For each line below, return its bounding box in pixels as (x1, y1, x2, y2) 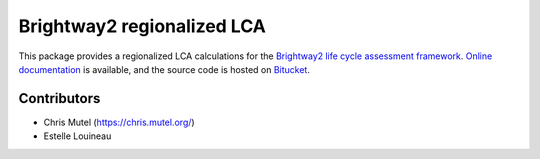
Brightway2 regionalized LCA (18, 15, 267, 37)
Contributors (18, 90, 101, 107)
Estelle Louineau (43, 130, 112, 142)
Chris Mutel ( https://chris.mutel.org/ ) (43, 116, 195, 128)
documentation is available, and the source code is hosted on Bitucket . (18, 63, 310, 75)
